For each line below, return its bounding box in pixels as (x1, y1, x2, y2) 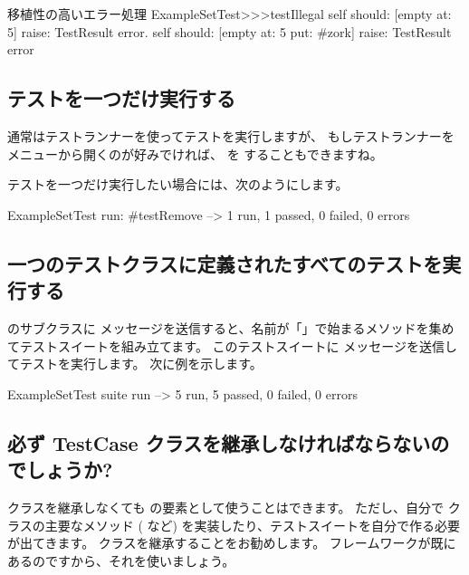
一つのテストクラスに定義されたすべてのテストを (7, 249, 443, 277)
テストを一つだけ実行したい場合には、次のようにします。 (7, 175, 349, 194)
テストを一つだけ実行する (7, 84, 235, 112)
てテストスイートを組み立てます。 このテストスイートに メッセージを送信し (7, 336, 457, 355)
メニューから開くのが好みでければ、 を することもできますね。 (7, 144, 383, 163)
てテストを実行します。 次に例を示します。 (7, 354, 263, 373)
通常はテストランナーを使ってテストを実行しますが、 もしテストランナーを (7, 126, 455, 145)
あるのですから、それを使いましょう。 (7, 551, 235, 570)
